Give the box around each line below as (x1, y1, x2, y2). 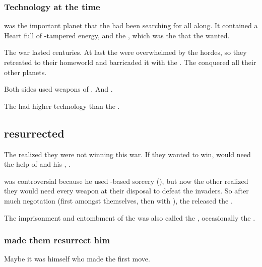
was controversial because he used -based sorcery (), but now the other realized (4, 175, 248, 186)
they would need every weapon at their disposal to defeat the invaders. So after (4, 185, 249, 196)
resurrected (4, 125, 64, 141)
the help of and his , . (4, 159, 71, 169)
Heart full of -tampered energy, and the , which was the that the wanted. (4, 30, 230, 40)
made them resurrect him (4, 234, 110, 246)
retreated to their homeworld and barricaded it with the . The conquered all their (4, 57, 256, 67)
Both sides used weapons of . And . (4, 84, 113, 94)
